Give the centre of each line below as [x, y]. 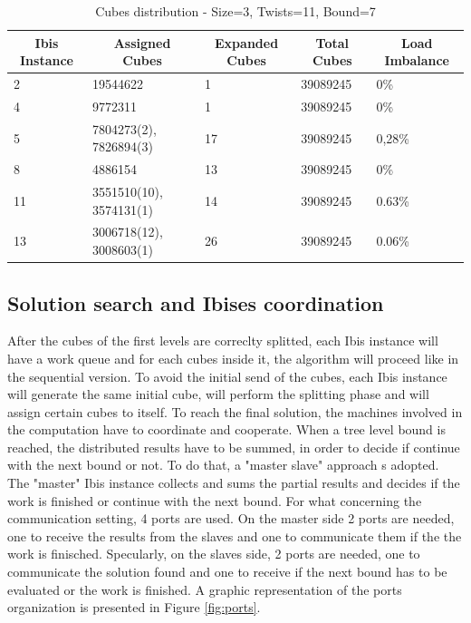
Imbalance [417, 60]
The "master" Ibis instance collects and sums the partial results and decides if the [234, 483]
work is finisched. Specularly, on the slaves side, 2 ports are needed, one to [214, 554]
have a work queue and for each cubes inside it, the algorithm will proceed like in [233, 358]
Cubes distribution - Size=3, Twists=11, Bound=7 [235, 11]
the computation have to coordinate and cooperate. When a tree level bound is [226, 429]
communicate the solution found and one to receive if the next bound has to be [227, 572]
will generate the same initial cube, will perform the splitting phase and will [218, 394]
